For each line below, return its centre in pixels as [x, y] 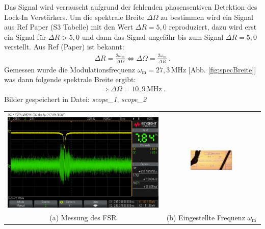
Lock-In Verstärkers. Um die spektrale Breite [74, 17]
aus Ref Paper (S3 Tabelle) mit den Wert [69, 27]
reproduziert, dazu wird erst [213, 27]
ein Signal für [25, 36]
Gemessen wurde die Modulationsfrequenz [70, 69]
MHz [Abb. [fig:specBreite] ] [214, 69]
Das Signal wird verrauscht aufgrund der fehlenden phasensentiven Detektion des [131, 7]
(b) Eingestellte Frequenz [206, 217]
